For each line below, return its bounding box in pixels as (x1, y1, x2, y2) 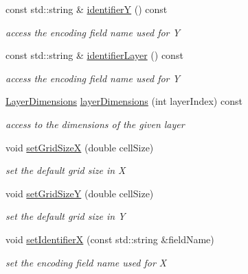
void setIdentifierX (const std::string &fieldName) (5, 232, 214, 246)
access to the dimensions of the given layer (5, 116, 185, 131)
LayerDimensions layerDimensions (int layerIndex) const (5, 94, 243, 108)
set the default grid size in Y (5, 209, 126, 223)
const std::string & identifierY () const (5, 2, 168, 16)
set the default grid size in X (5, 163, 126, 177)
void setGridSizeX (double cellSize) (5, 140, 154, 154)
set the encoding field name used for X (5, 255, 167, 269)
